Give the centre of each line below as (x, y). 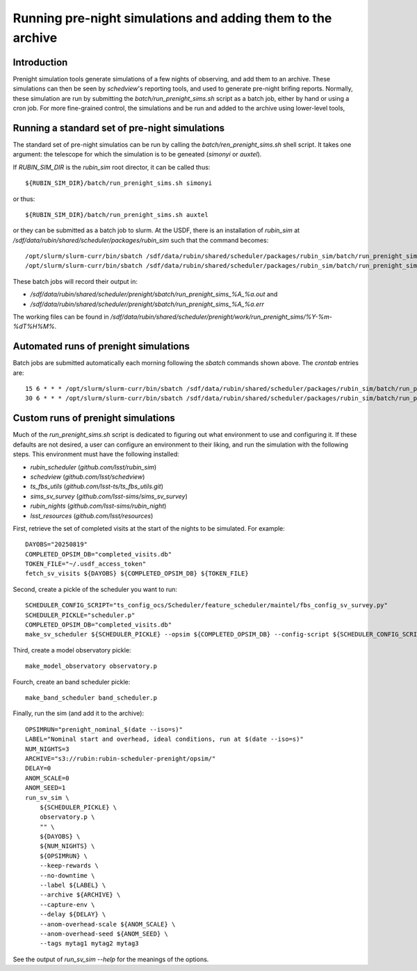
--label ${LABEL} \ (73, 885)
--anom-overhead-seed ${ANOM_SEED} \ (104, 933)
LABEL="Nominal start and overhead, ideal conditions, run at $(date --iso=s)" (164, 739)
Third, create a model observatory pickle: (72, 650)
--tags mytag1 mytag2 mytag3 (89, 944)
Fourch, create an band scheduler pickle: (72, 682)
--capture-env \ (67, 905)
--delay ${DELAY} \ (73, 914)
